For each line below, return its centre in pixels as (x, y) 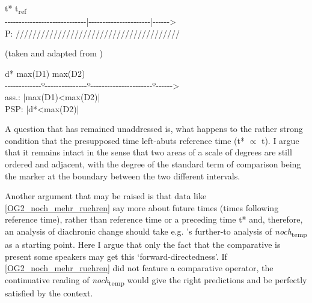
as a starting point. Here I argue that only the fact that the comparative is (143, 244)
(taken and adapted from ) (54, 53)
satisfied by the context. (49, 293)
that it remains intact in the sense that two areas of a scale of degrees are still (148, 152)
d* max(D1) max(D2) (45, 73)
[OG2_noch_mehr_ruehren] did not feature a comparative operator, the (139, 268)
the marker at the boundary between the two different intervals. (123, 175)
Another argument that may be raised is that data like (106, 196)
